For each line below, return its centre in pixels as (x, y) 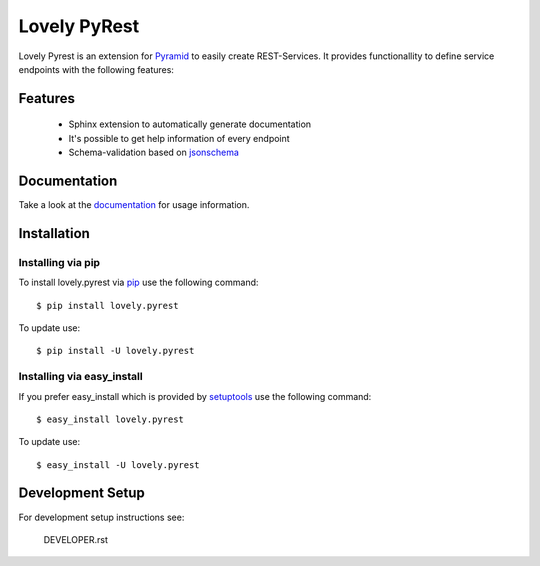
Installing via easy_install (81, 377)
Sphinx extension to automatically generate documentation (190, 124)
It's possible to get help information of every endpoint (179, 138)
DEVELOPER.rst (76, 539)
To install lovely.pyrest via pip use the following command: (138, 282)
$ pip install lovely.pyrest (107, 305)
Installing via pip (59, 262)
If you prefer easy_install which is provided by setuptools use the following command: (195, 396)
